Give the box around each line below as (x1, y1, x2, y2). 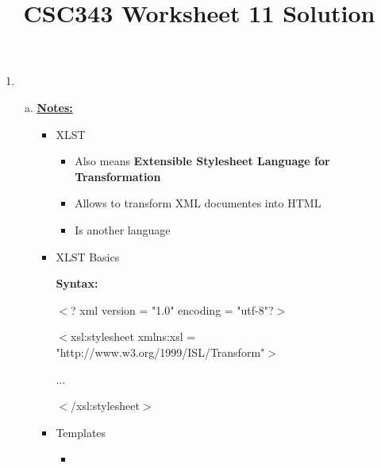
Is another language (75, 221, 171, 238)
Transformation (75, 168, 161, 184)
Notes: (37, 99, 73, 115)
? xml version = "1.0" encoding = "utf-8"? (71, 301, 274, 318)
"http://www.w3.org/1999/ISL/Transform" (56, 343, 265, 360)
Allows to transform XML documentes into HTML (75, 195, 321, 211)
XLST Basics (56, 248, 120, 265)
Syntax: (56, 275, 98, 292)
